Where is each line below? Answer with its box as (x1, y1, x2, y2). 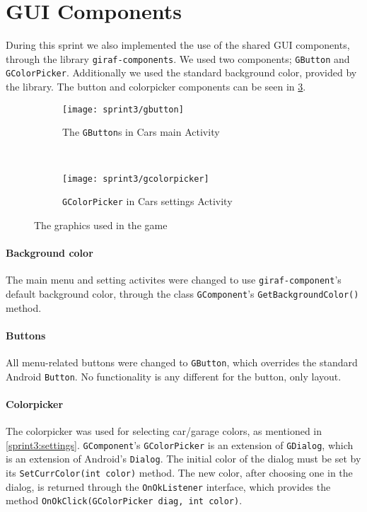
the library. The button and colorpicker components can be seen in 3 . (6, 79, 306, 94)
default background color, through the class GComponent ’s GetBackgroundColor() (6, 286, 359, 301)
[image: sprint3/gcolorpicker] (62, 173, 209, 184)
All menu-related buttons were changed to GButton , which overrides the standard (6, 354, 358, 369)
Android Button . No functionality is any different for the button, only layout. (6, 368, 342, 383)
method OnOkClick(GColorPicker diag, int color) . (6, 493, 243, 508)
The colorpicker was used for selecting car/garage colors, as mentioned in (6, 424, 322, 438)
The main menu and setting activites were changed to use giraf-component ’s (6, 272, 342, 287)
